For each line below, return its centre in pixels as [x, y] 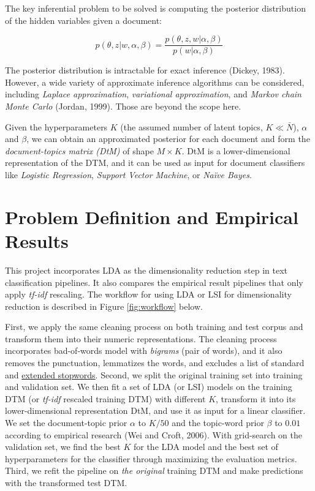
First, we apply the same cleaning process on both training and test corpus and [154, 327]
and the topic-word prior [218, 423]
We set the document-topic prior [66, 423]
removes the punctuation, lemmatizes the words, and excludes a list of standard [155, 363]
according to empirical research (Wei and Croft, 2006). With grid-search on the [154, 434]
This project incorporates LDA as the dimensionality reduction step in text [146, 270]
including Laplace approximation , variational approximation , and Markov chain [153, 94]
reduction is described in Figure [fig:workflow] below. [104, 306]
